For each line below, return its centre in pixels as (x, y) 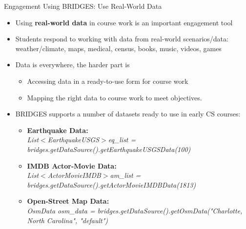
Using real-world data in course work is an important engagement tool (124, 22)
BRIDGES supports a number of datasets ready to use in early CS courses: (128, 114)
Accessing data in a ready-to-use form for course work (108, 81)
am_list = (125, 175)
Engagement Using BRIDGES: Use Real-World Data (83, 6)
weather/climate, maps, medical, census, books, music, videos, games (118, 48)
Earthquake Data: (58, 130)
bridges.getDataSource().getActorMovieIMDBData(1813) (112, 184)
